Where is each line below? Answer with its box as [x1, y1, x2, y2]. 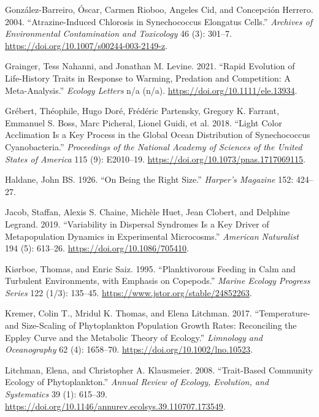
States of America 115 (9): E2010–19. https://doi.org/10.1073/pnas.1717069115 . [5, 152, 306, 165]
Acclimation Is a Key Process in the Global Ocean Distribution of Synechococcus [5, 128, 310, 141]
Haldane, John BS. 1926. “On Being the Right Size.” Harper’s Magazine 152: [5, 173, 294, 186]
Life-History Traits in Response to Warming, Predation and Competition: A [5, 71, 291, 84]
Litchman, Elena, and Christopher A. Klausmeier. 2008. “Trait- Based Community [5, 363, 313, 376]
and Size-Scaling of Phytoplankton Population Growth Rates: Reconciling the [5, 319, 297, 332]
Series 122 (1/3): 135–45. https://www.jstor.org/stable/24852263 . [5, 286, 252, 299]
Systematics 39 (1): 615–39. [5, 388, 107, 400]
